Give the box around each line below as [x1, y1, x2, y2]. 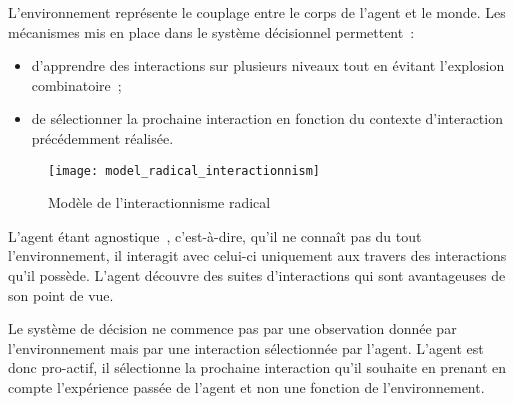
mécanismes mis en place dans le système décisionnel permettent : [8, 21, 415, 42]
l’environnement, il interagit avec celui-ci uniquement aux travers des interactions [8, 245, 507, 266]
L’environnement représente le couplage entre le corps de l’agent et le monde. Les [8, 2, 506, 22]
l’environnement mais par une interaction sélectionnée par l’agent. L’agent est [8, 337, 484, 358]
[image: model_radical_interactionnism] [48, 163, 321, 178]
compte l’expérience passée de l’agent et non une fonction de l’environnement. [8, 376, 485, 397]
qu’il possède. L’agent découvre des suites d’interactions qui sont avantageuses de [8, 265, 506, 285]
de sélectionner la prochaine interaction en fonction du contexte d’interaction [31, 108, 503, 129]
